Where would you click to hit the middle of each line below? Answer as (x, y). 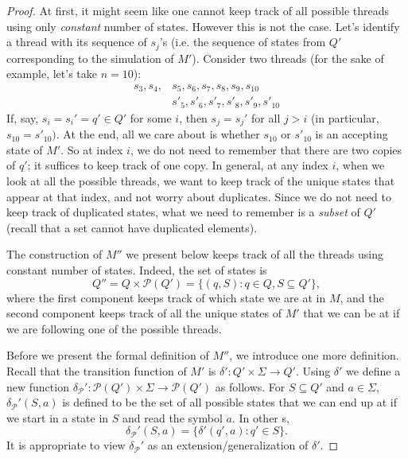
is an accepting (352, 134)
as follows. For (250, 386)
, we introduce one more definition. (314, 355)
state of (25, 149)
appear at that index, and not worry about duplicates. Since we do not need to (199, 196)
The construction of (54, 254)
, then (193, 117)
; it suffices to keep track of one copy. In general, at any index (178, 165)
